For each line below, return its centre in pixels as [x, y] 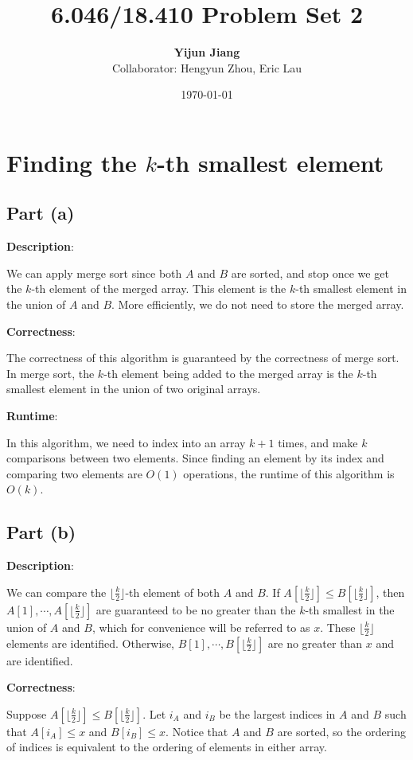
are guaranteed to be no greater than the [196, 609]
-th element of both [173, 592]
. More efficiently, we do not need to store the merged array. [258, 304]
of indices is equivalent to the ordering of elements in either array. [167, 747]
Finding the [72, 162]
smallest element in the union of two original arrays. [134, 389]
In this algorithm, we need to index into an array [126, 442]
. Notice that [197, 731]
